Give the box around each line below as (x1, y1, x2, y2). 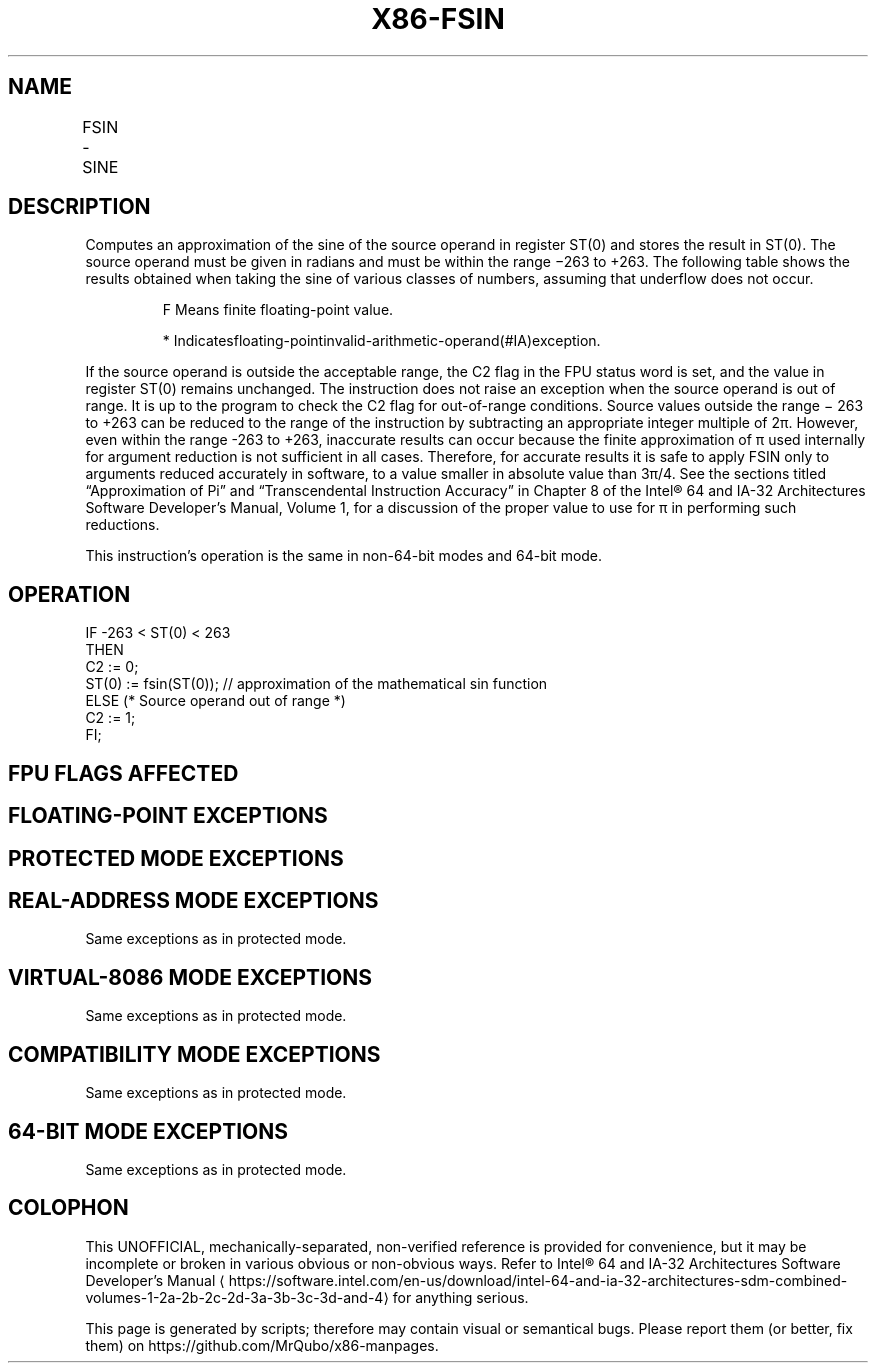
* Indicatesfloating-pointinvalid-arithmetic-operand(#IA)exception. (162, 332, 601, 350)
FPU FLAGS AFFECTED (8, 760, 239, 786)
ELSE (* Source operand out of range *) (85, 692, 346, 710)
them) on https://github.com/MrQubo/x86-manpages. (85, 1336, 439, 1354)
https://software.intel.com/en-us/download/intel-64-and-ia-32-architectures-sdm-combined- (228, 1271, 848, 1289)
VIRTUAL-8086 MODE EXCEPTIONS (8, 964, 372, 990)
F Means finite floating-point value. (162, 301, 394, 319)
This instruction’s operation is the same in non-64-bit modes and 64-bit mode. (85, 547, 603, 565)
